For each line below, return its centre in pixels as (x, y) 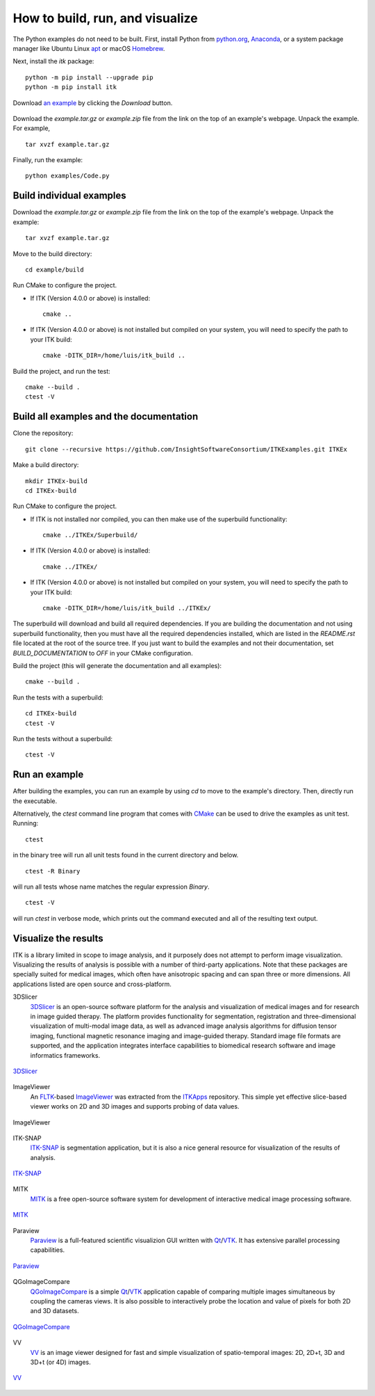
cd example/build (55, 269)
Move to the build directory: (52, 253)
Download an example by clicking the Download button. (93, 103)
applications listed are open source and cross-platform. (92, 984)
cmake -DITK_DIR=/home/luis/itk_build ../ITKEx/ (127, 608)
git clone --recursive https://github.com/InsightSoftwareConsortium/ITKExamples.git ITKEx (186, 449)
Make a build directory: (46, 465)
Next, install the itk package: (53, 61)
